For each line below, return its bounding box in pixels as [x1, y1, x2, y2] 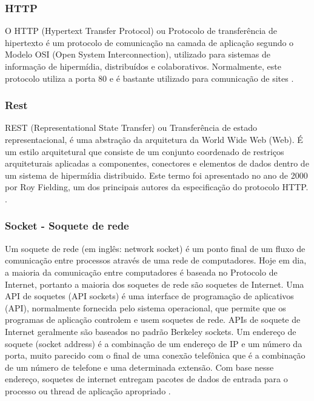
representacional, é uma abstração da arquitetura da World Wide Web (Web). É [5, 133, 303, 145]
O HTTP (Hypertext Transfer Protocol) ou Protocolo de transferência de [5, 24, 278, 37]
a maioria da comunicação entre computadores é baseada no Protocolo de [5, 265, 278, 278]
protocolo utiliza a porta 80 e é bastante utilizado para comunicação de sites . [5, 71, 294, 84]
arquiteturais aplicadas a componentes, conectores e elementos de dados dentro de [5, 157, 309, 170]
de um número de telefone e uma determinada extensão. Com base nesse [5, 360, 274, 373]
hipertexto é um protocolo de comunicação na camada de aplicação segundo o [5, 36, 294, 48]
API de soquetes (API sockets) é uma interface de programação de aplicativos [5, 290, 294, 302]
